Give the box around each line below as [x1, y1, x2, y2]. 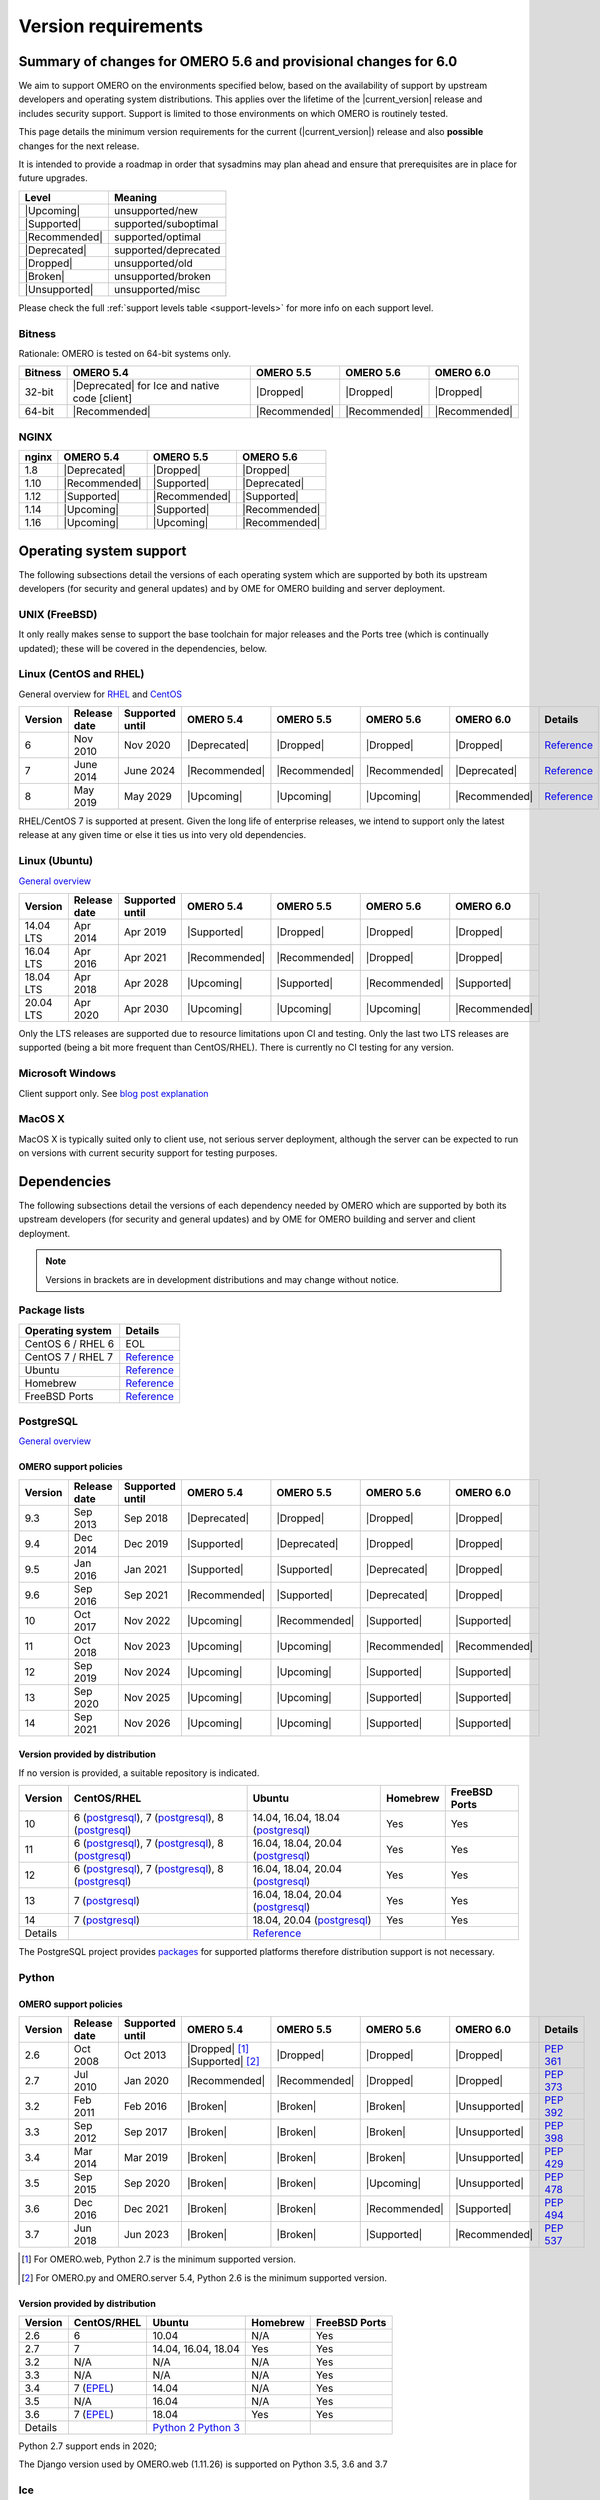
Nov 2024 [123, 1665, 171, 1679]
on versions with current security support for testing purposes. [18, 1147, 278, 1159]
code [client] [72, 391, 133, 405]
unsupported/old [113, 256, 194, 270]
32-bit [24, 385, 54, 399]
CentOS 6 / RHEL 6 [24, 1336, 115, 1350]
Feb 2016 [123, 2100, 168, 2114]
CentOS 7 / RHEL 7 [24, 1350, 114, 1364]
